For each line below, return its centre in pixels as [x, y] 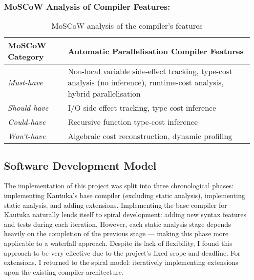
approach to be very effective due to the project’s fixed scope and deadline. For [122, 252]
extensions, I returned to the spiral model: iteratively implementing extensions [121, 262]
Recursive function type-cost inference [133, 122]
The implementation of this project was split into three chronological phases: [119, 186]
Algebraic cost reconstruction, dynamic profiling [150, 136]
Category [26, 57]
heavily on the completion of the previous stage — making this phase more [116, 233]
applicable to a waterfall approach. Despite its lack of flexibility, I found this [118, 243]
